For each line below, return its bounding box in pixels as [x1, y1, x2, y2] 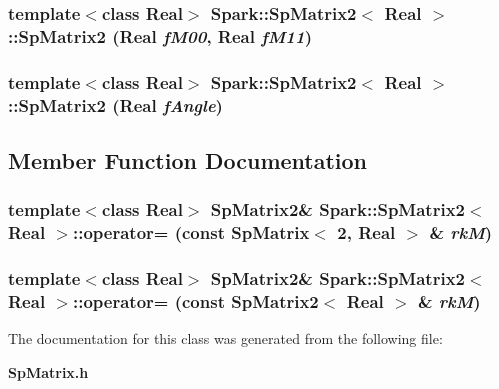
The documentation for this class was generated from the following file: [8, 328, 443, 349]
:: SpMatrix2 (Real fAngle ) [8, 92, 223, 117]
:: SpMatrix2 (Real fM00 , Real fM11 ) [8, 23, 312, 48]
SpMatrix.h [8, 361, 89, 382]
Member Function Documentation [8, 144, 368, 175]
